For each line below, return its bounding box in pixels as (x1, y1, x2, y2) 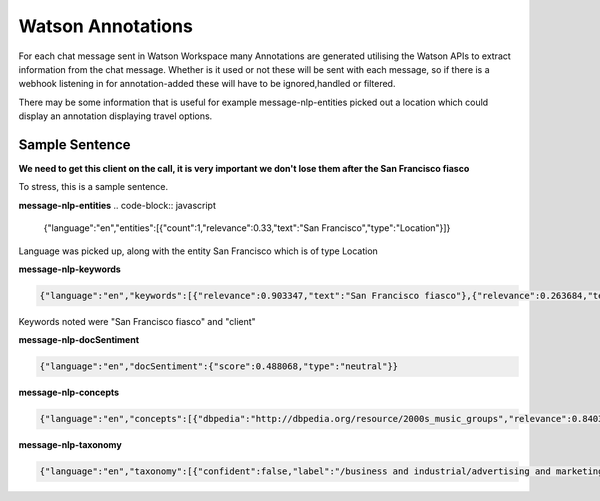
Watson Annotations (18, 15, 194, 37)
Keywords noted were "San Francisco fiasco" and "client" (18, 315, 257, 327)
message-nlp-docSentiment (18, 334, 140, 346)
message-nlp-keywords (18, 263, 122, 275)
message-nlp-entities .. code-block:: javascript (18, 199, 217, 211)
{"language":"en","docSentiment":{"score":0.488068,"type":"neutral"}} (39, 361, 399, 372)
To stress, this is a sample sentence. (18, 181, 169, 193)
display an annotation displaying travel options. (18, 110, 213, 122)
